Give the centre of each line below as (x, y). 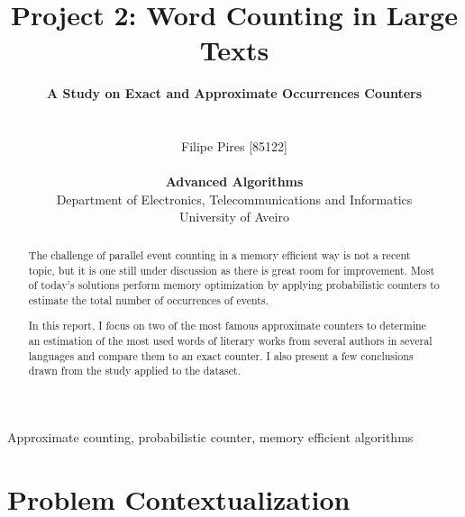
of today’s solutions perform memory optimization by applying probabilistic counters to (234, 285)
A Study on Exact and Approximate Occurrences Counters (234, 93)
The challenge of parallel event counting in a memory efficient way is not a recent (219, 254)
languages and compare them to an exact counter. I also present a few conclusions (221, 355)
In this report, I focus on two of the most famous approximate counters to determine (227, 326)
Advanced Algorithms (234, 181)
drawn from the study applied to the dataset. (134, 371)
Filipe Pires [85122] (234, 146)
